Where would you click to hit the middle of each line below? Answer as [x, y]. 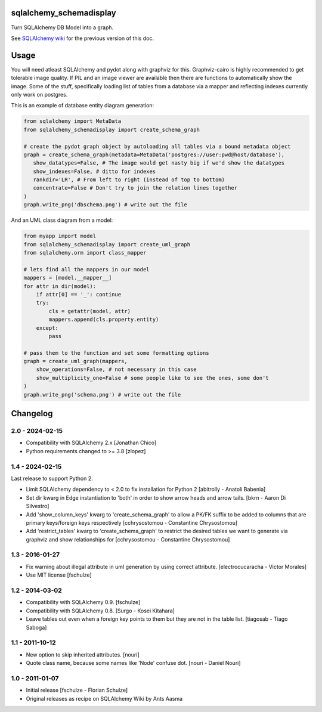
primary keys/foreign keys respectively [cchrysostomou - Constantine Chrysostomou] [132, 522]
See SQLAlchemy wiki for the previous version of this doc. [83, 38]
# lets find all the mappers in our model [86, 269]
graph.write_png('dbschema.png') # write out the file [105, 205]
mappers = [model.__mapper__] [68, 278]
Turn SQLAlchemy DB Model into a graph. [62, 27]
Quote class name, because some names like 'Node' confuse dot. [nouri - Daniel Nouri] [133, 663]
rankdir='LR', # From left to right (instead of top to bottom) [129, 180]
